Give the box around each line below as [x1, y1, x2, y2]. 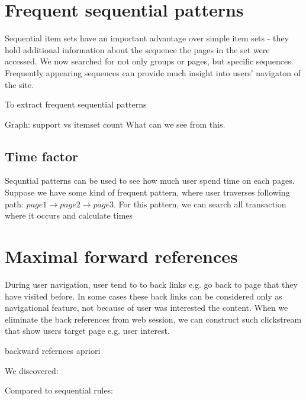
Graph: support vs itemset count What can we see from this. [5, 118, 226, 130]
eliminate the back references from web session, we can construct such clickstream [5, 313, 302, 325]
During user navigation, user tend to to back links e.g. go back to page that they [5, 278, 298, 290]
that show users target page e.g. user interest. [5, 324, 170, 337]
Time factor [5, 147, 78, 165]
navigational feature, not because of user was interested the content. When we [5, 301, 288, 314]
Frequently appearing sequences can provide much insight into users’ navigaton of [5, 66, 301, 79]
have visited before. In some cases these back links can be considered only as [5, 290, 282, 302]
